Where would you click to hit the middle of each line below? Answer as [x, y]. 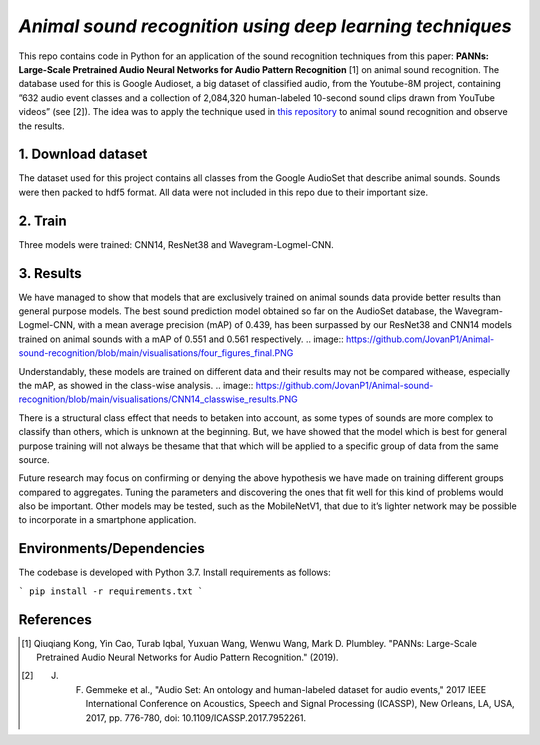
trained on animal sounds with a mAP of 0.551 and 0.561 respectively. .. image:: [181, 339]
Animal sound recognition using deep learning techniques [265, 26]
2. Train [42, 220]
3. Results [50, 273]
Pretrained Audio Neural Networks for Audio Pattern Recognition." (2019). [187, 657]
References [55, 619]
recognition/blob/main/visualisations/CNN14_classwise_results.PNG [158, 399]
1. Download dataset [83, 154]
